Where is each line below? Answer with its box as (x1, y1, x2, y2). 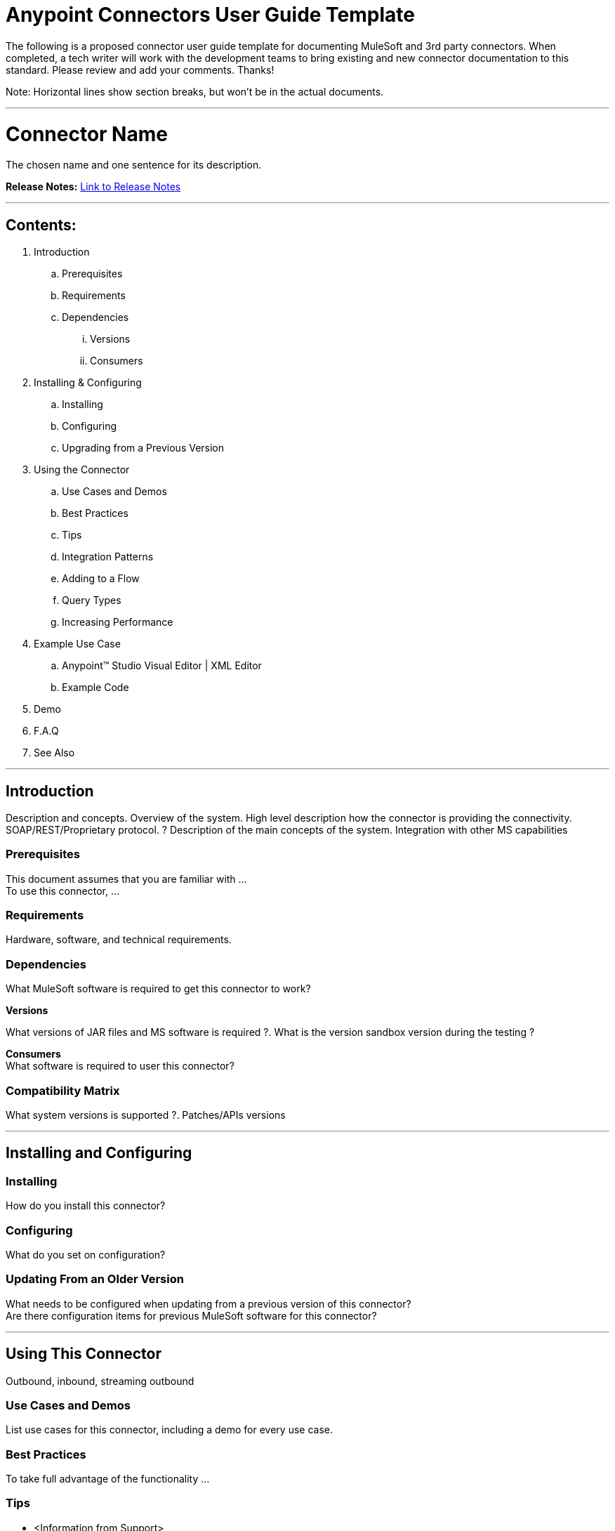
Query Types (62, 594, 121, 607)
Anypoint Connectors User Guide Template (6, 3, 415, 27)
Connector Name (6, 121, 168, 146)
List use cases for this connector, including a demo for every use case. (6, 1424, 333, 1436)
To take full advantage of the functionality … (6, 1473, 210, 1485)
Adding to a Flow (62, 572, 140, 585)
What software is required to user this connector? (6, 1060, 234, 1072)
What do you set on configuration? (6, 1248, 166, 1261)
